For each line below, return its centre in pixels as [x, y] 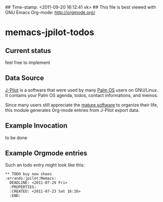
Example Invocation [36, 126]
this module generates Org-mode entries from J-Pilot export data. [72, 110]
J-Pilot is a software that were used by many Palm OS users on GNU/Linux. [82, 90]
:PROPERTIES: [23, 187]
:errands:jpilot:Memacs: [31, 178]
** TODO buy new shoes [28, 174]
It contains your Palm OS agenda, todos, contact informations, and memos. [82, 95]
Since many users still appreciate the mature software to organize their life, [82, 105]
